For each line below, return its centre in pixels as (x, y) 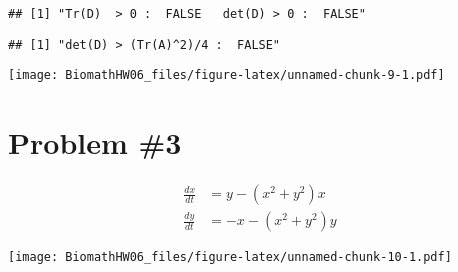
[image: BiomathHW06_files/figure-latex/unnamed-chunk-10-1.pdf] (230, 257)
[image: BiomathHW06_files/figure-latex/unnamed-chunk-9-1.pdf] (226, 75)
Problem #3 (95, 142)
